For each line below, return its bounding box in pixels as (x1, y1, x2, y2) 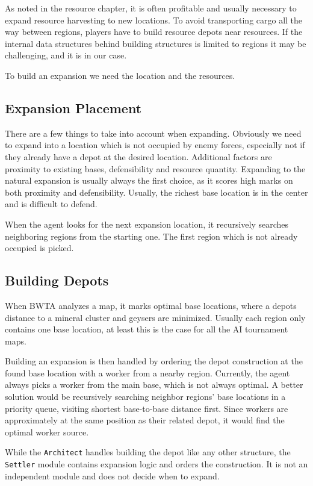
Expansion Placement (5, 98, 142, 117)
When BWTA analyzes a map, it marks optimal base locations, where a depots (5, 299, 297, 311)
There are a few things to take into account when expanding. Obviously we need (5, 126, 302, 139)
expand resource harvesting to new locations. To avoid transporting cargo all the (5, 13, 303, 26)
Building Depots (5, 271, 109, 290)
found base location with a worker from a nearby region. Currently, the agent (5, 366, 290, 379)
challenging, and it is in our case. (5, 49, 127, 61)
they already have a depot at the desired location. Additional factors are (5, 150, 272, 163)
